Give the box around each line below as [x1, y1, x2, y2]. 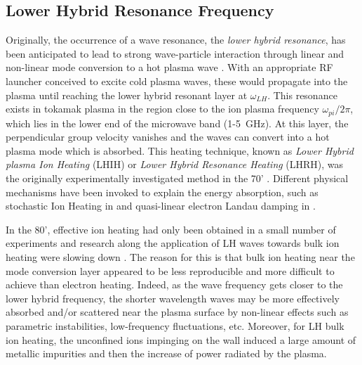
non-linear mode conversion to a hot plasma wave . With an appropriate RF [6, 60, 333, 75]
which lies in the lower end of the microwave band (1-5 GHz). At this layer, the [6, 115, 349, 130]
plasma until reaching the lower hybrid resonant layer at [6, 87, 248, 102]
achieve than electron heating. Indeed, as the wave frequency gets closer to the [6, 277, 343, 292]
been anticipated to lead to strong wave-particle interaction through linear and [6, 46, 344, 60]
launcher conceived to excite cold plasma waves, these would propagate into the [6, 73, 348, 88]
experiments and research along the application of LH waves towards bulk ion [6, 236, 340, 250]
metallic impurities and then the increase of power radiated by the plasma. [6, 346, 327, 361]
